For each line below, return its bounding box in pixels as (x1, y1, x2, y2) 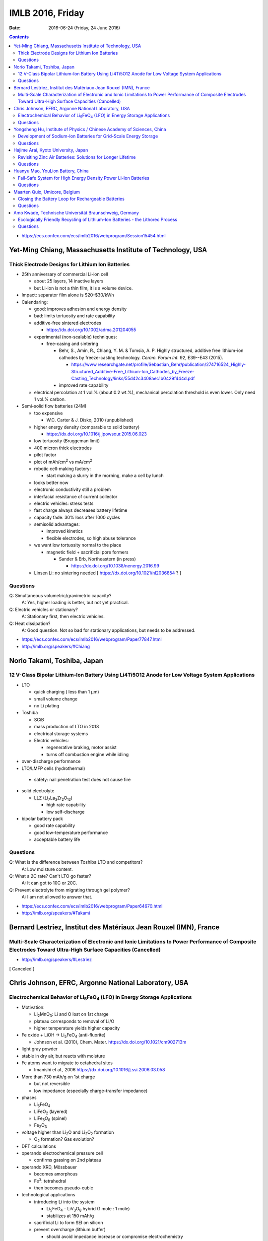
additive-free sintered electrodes (34, 320, 102, 326)
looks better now (34, 480, 69, 485)
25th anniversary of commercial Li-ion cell (21, 271, 108, 277)
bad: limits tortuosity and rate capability (34, 313, 115, 319)
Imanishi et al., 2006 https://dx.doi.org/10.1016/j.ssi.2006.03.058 (34, 1067, 165, 1073)
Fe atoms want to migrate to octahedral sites (21, 1060, 113, 1066)
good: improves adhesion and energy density (34, 306, 127, 312)
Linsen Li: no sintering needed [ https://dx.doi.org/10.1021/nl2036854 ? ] (34, 570, 181, 576)
